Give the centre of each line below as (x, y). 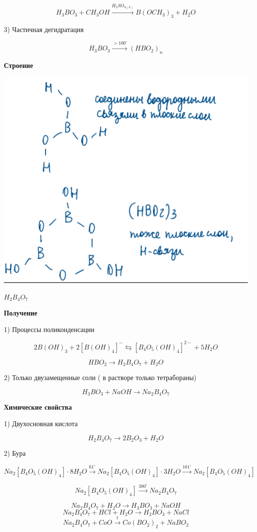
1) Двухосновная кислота (41, 424)
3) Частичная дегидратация (44, 29)
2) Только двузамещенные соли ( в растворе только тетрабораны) (100, 377)
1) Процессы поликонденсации (49, 329)
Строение (19, 65)
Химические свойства (38, 407)
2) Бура (15, 453)
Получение (21, 313)
